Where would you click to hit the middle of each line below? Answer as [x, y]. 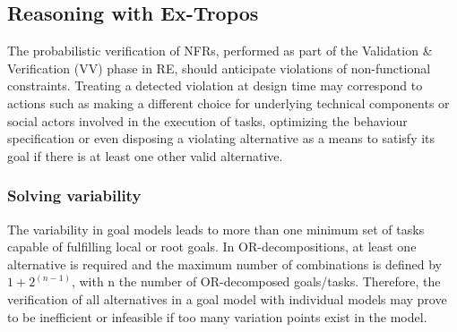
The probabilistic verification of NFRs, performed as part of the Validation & [220, 51]
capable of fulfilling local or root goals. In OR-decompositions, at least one [212, 247]
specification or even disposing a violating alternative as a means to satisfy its [221, 138]
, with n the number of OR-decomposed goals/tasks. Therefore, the [256, 281]
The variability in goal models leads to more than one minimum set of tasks [216, 229]
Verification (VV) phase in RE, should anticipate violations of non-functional [219, 68]
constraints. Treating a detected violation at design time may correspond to [215, 85]
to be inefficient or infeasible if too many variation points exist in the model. [217, 316]
